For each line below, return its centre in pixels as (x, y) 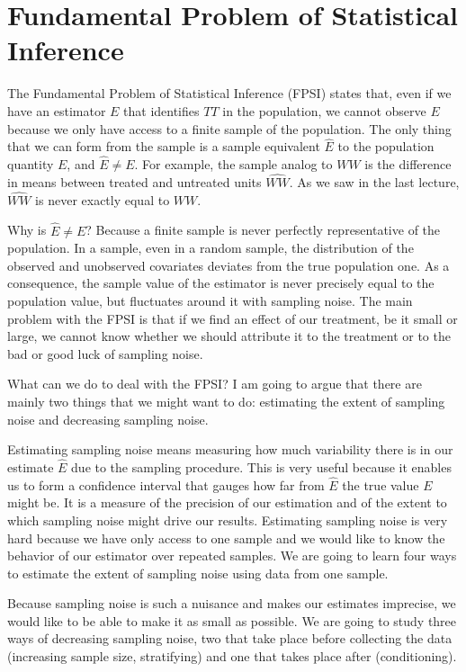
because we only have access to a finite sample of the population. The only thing (229, 128)
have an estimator (57, 110)
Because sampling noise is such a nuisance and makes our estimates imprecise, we (232, 603)
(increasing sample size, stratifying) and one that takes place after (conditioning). (232, 656)
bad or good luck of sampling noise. (105, 353)
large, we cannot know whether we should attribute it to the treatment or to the (229, 336)
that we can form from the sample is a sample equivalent (164, 146)
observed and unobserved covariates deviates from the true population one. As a (229, 265)
